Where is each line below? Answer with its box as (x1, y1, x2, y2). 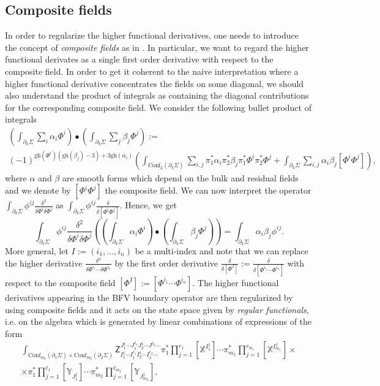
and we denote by (5, 184, 71, 197)
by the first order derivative (114, 256, 218, 269)
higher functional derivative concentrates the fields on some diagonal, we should (5, 77, 304, 89)
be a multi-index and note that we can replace (135, 244, 308, 257)
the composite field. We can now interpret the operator (105, 184, 311, 197)
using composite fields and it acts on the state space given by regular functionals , (5, 303, 309, 316)
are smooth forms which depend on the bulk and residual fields (62, 171, 299, 184)
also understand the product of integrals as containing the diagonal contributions (5, 89, 309, 102)
